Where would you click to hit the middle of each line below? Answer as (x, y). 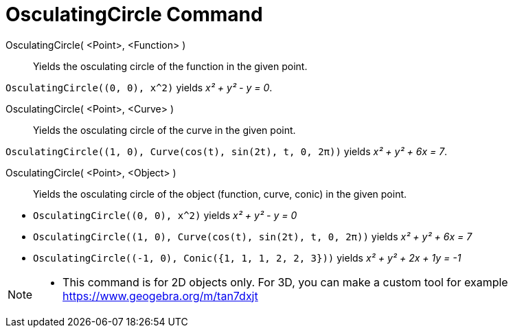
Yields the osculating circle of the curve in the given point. (164, 130)
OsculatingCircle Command (134, 14)
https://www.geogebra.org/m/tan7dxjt (160, 296)
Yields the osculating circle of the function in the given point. (170, 66)
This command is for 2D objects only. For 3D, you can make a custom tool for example (285, 282)
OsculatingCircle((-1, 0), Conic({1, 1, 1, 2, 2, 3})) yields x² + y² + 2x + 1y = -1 (247, 257)
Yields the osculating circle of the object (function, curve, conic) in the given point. (220, 194)
